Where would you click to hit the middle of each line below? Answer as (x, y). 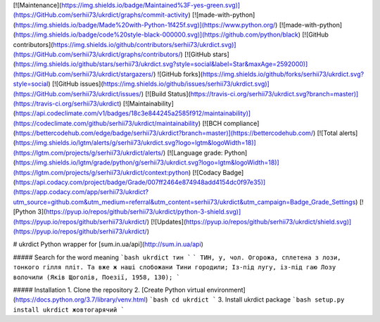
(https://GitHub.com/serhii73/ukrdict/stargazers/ (83, 74)
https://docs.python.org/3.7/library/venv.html (80, 300)
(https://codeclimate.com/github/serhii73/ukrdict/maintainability (106, 123)
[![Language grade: (195, 153)
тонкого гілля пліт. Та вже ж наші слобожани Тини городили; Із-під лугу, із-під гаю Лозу (175, 268)
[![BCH (212, 123)
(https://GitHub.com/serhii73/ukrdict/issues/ (77, 94)
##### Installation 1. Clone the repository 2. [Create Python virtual (109, 290)
